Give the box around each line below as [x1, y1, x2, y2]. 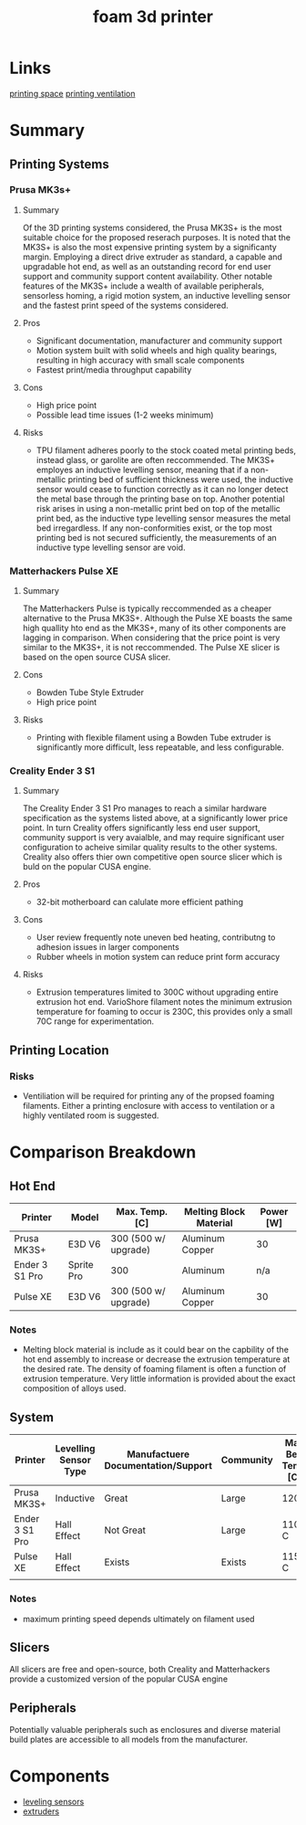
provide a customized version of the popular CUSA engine [9, 1673, 229, 1684]
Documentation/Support [104, 1460, 212, 1472]
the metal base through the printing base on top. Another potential [36, 493, 285, 504]
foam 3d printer [92, 6, 214, 27]
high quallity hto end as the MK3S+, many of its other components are [22, 623, 287, 634]
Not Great [104, 1524, 146, 1536]
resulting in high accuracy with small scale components [36, 354, 245, 365]
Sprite [67, 1259, 94, 1271]
